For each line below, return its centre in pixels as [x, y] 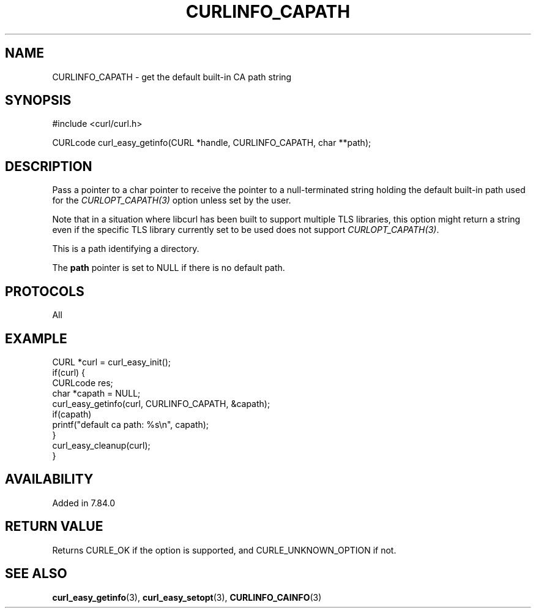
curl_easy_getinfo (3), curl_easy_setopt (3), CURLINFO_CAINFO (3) [187, 597]
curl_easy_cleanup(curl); [101, 445]
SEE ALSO [36, 574]
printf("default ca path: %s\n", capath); [131, 424]
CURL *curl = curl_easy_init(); [111, 362]
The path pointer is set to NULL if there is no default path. [169, 268]
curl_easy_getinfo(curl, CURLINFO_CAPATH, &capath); [161, 403]
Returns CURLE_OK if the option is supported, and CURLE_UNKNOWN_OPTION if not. [224, 550]
